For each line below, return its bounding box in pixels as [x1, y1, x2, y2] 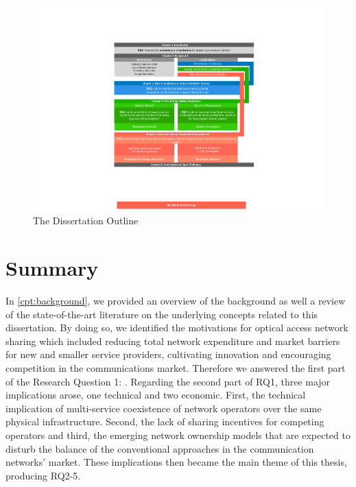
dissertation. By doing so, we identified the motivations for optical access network [5, 320, 348, 335]
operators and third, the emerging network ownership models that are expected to [5, 427, 351, 442]
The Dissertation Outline [33, 213, 139, 228]
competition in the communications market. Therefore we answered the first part [5, 360, 346, 375]
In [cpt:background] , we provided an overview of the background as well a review [5, 293, 346, 307]
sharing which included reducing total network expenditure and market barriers [5, 333, 340, 348]
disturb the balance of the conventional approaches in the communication [5, 441, 314, 455]
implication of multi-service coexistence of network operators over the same [5, 401, 322, 415]
